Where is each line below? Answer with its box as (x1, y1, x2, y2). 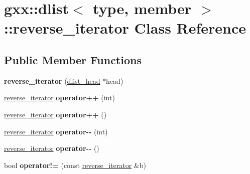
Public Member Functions (4, 52, 142, 67)
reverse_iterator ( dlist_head (4, 75, 100, 86)
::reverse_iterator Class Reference (4, 18, 246, 38)
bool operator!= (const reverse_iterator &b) (4, 159, 146, 170)
